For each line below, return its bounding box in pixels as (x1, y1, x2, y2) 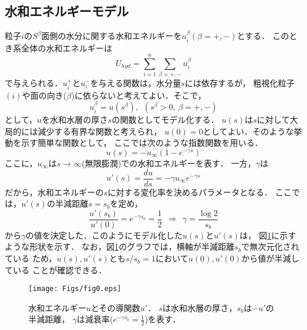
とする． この (237, 30, 289, 42)
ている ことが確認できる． (5, 263, 107, 276)
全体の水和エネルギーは (21, 41, 112, 54)
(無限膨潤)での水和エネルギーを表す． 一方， (81, 156, 256, 169)
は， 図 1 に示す (239, 228, 296, 241)
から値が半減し (241, 252, 299, 264)
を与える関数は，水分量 (90, 77, 181, 89)
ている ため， (5, 252, 57, 264)
